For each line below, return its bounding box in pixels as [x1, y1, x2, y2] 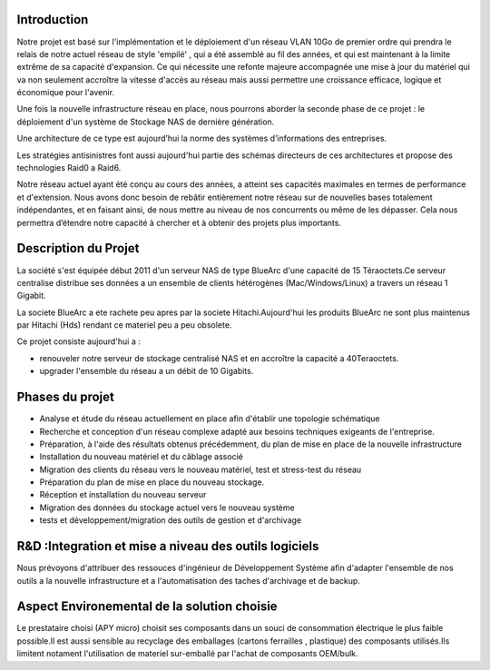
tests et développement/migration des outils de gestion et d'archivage [39, 515, 302, 526]
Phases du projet [16, 389, 115, 405]
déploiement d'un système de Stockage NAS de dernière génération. [16, 116, 275, 127]
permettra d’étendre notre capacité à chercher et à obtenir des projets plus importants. [16, 217, 342, 228]
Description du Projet [16, 241, 140, 256]
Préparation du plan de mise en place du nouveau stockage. [39, 477, 265, 488]
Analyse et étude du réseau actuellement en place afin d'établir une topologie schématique [39, 413, 380, 424]
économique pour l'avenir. [16, 87, 115, 98]
